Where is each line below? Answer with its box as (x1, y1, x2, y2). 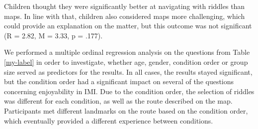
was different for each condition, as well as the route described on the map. (4, 96, 233, 106)
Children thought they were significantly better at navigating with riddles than (4, 1, 245, 11)
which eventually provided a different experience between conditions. (4, 115, 213, 126)
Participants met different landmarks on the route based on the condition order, (4, 105, 248, 116)
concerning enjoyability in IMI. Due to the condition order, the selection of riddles (4, 86, 255, 96)
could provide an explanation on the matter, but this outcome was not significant (4, 20, 252, 31)
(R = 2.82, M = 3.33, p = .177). (4, 30, 103, 40)
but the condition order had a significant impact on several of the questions (4, 76, 234, 87)
